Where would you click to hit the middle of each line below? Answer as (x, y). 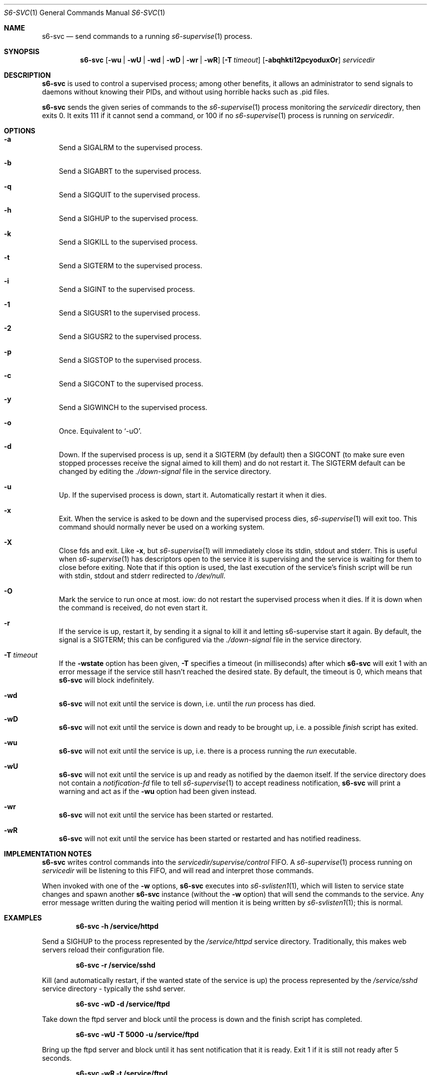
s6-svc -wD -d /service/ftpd (123, 1004)
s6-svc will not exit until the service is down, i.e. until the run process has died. (187, 704)
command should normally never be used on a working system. (162, 527)
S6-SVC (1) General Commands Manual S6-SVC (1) (85, 13)
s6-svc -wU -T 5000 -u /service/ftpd (137, 1034)
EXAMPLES (23, 918)
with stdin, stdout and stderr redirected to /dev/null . (142, 576)
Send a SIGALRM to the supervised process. (131, 147)
